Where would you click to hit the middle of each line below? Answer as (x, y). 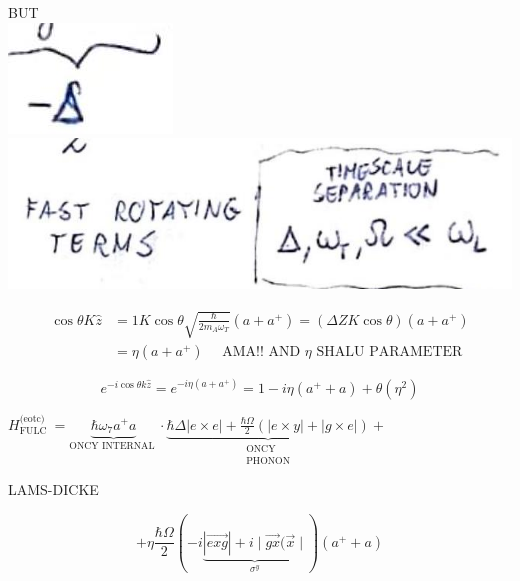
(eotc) (32, 418)
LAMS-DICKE (53, 489)
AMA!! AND (261, 352)
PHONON (268, 460)
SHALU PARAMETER (389, 352)
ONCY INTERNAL (112, 445)
